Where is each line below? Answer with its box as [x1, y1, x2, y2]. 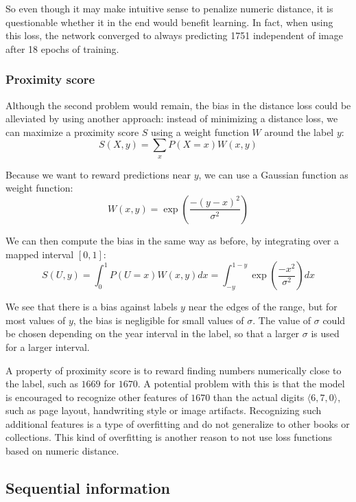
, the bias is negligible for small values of [73, 312, 244, 327]
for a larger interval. [5, 339, 90, 354]
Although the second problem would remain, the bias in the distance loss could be [5, 98, 351, 112]
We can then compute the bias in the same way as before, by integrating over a [5, 233, 340, 247]
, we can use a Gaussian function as [198, 167, 348, 181]
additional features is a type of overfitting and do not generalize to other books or [5, 416, 350, 431]
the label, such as [5, 376, 78, 391]
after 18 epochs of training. [5, 41, 119, 56]
